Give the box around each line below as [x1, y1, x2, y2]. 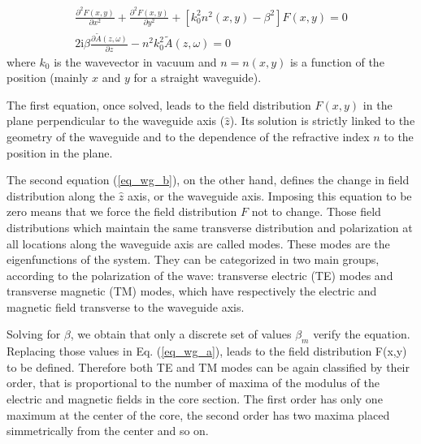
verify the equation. [313, 325, 410, 343]
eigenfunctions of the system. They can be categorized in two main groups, [7, 251, 380, 268]
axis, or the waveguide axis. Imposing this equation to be [128, 187, 412, 204]
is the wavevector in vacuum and [54, 53, 217, 70]
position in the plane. [7, 144, 113, 161]
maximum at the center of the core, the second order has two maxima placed [7, 406, 390, 423]
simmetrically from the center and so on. [7, 422, 209, 439]
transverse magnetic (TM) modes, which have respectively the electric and [7, 282, 377, 300]
